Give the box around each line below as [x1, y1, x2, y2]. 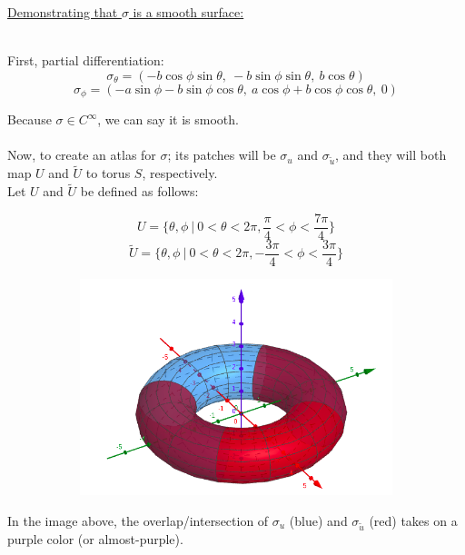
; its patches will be [167, 145, 276, 164]
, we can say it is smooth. [97, 110, 239, 129]
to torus [85, 164, 131, 183]
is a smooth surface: [133, 3, 244, 21]
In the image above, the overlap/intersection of [7, 510, 269, 530]
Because [7, 110, 52, 129]
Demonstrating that [7, 3, 118, 21]
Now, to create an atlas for [7, 145, 156, 164]
